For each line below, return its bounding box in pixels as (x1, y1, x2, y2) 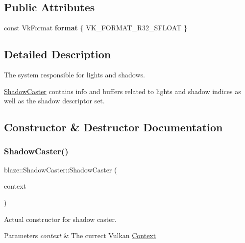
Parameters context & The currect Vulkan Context (4, 230, 156, 241)
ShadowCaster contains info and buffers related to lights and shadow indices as (4, 86, 241, 96)
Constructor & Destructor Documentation (4, 120, 223, 135)
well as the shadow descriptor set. (4, 96, 105, 106)
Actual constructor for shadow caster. (4, 214, 117, 224)
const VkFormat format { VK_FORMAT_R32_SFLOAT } (4, 23, 187, 33)
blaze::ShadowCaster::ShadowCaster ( (4, 164, 117, 174)
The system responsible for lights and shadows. (4, 70, 145, 79)
